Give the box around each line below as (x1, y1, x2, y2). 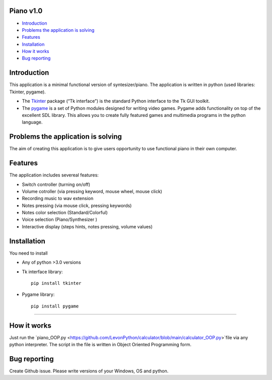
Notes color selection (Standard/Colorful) (22, 210, 108, 216)
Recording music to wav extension (22, 196, 94, 202)
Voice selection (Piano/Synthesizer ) (22, 217, 98, 223)
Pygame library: (22, 291, 55, 297)
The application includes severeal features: (9, 172, 99, 178)
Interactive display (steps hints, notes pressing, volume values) (22, 223, 153, 229)
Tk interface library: (22, 269, 63, 275)
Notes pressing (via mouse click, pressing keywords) (22, 202, 132, 209)
